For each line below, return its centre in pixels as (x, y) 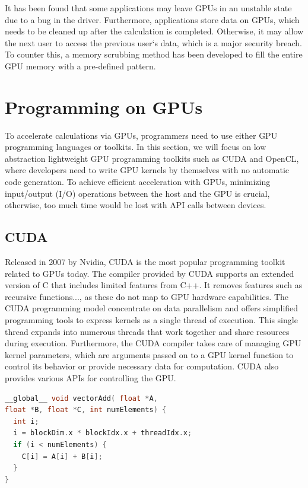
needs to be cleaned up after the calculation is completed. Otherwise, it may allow (154, 31)
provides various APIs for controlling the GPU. (91, 377)
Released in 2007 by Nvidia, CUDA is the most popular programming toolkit (145, 262)
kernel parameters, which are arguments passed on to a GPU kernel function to (149, 354)
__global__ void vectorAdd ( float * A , (81, 398)
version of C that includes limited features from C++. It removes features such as (154, 285)
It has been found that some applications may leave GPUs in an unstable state (148, 8)
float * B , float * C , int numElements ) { (86, 410)
